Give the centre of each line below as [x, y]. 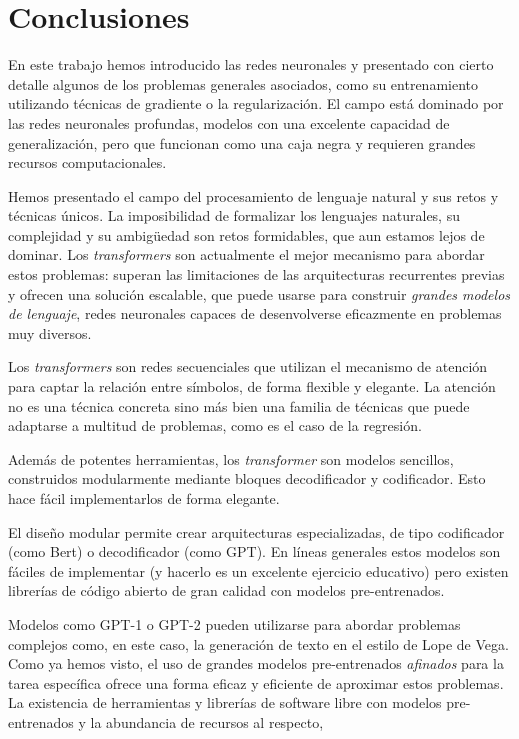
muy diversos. [50, 332]
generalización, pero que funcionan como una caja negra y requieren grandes [242, 142]
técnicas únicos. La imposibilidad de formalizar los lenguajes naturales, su [234, 215]
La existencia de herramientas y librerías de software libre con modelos [225, 702]
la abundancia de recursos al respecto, [207, 721]
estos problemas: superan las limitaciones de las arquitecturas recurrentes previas [256, 274]
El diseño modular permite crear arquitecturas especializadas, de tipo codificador [256, 531]
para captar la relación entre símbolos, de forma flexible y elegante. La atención [252, 386]
